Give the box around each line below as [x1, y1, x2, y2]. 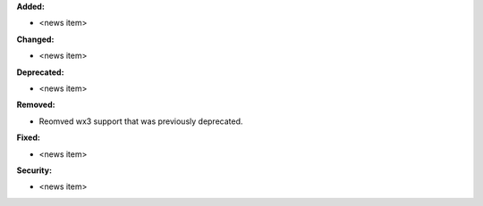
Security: [16, 165, 53, 176]
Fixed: [16, 132, 40, 143]
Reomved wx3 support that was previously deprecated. [38, 116, 243, 127]
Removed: [16, 99, 55, 111]
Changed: [16, 34, 55, 45]
